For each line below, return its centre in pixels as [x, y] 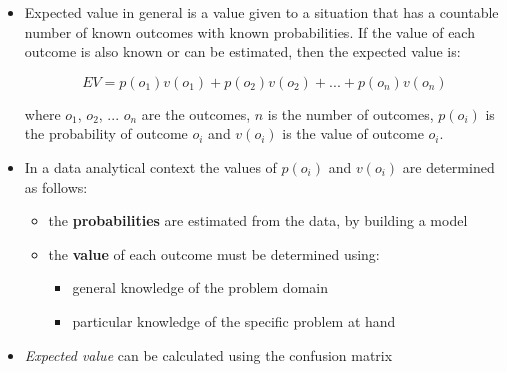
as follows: [56, 186]
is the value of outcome [353, 133]
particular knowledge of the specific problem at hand [234, 320]
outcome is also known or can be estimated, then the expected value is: [242, 51]
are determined [448, 166]
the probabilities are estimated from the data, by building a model [258, 220]
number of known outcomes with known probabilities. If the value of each [249, 31]
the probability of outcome [106, 133]
